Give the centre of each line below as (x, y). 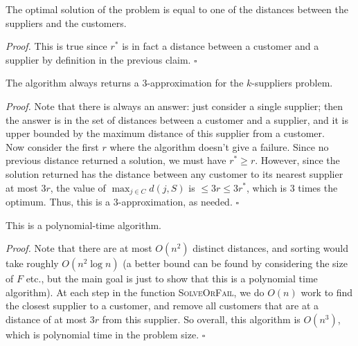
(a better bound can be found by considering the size (235, 263)
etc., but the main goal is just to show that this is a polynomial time (172, 279)
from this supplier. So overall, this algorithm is (201, 319)
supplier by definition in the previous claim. (98, 59)
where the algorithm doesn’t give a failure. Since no (219, 146)
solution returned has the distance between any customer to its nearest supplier (174, 173)
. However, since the (297, 160)
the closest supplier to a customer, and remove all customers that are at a (162, 306)
